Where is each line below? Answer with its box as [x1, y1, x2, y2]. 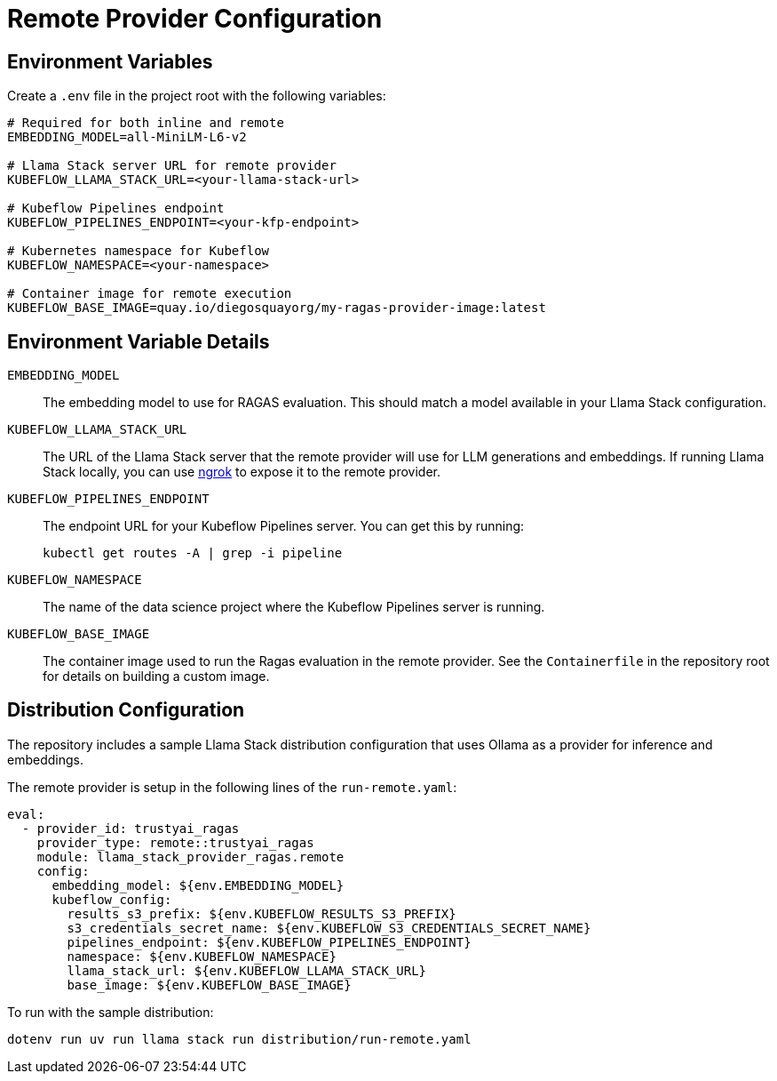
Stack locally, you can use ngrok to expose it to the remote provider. [43, 464, 440, 480]
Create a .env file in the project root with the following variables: [7, 88, 386, 104]
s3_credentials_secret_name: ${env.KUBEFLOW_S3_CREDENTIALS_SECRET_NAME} [67, 920, 591, 935]
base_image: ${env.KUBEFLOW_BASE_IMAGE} [67, 977, 352, 992]
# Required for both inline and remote [7, 116, 284, 131]
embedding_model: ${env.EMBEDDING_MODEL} [52, 877, 345, 893]
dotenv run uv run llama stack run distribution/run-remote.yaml [7, 1031, 472, 1046]
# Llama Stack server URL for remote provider [7, 158, 337, 173]
